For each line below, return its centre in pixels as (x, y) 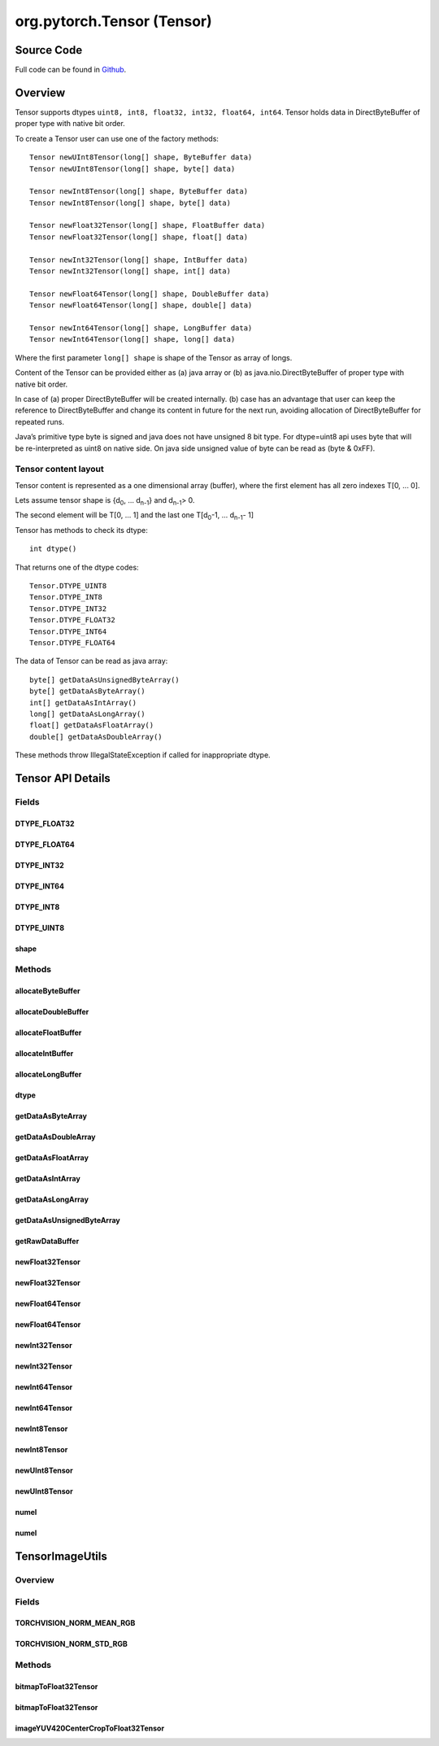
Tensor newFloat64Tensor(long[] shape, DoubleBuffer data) (150, 294)
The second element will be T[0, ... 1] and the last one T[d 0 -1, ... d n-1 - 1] (135, 516)
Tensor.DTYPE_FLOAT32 (72, 620)
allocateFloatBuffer (48, 1032)
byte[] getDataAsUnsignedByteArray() (105, 680)
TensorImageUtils (61, 1557)
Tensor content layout (60, 469)
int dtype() (53, 549)
